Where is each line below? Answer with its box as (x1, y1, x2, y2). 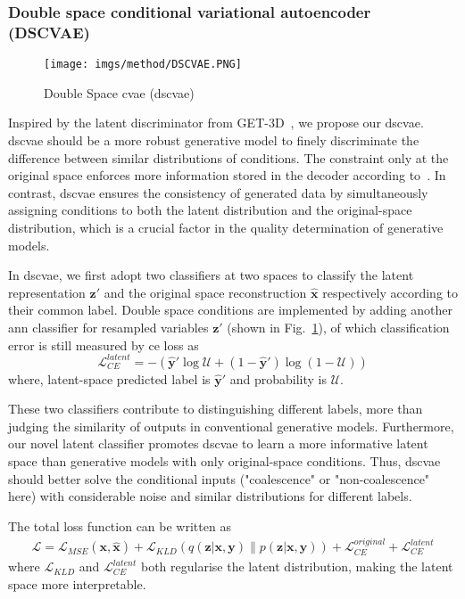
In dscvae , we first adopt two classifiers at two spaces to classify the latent (8, 266, 414, 284)
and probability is (229, 369, 328, 388)
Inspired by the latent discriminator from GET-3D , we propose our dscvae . (8, 113, 424, 132)
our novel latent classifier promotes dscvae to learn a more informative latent (8, 434, 428, 453)
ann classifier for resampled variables (8, 317, 209, 336)
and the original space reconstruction (104, 283, 307, 301)
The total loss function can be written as (8, 516, 231, 535)
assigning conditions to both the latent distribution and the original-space (8, 201, 412, 219)
